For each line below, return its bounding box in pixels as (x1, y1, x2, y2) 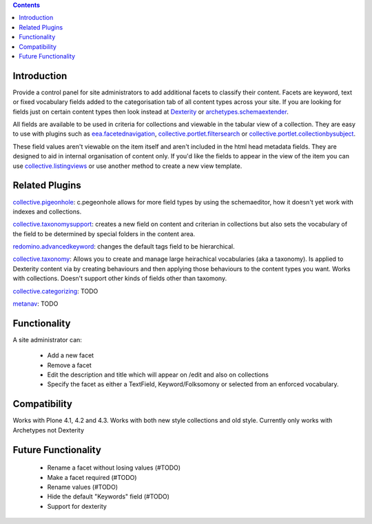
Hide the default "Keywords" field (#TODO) (47, 492, 170, 501)
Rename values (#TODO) (47, 483, 118, 491)
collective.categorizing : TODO (12, 286, 99, 295)
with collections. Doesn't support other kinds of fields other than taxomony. (12, 274, 227, 282)
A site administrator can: (12, 335, 83, 344)
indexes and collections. (12, 207, 82, 216)
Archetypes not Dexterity (12, 426, 85, 434)
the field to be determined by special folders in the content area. (12, 229, 196, 238)
